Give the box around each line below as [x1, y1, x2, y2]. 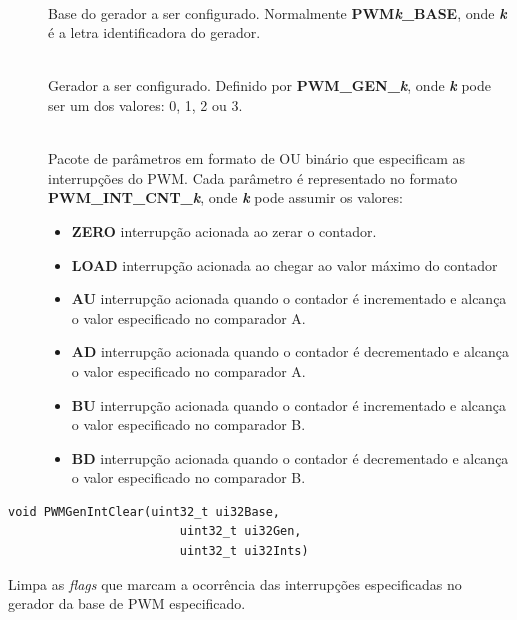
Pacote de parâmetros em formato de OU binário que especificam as [48, 148, 466, 169]
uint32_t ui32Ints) [179, 544, 309, 559]
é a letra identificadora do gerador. [48, 22, 261, 43]
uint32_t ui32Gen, [179, 524, 302, 539]
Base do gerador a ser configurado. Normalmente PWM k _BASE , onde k [48, 2, 507, 23]
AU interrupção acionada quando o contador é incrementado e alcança [71, 288, 507, 309]
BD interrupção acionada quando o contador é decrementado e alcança [71, 447, 509, 468]
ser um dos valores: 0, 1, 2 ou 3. [48, 94, 243, 115]
